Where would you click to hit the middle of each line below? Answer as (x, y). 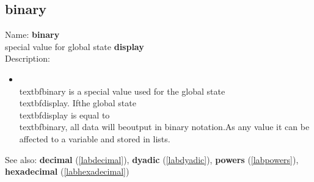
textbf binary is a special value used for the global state (122, 91)
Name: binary (32, 35)
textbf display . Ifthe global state (78, 103)
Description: (27, 58)
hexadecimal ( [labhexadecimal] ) (67, 171)
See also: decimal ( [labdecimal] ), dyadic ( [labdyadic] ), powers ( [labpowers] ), (152, 159)
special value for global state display (75, 46)
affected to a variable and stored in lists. (95, 138)
